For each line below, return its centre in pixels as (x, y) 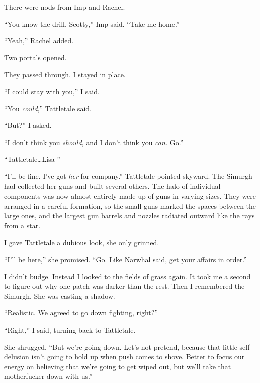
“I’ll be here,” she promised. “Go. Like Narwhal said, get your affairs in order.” (125, 259)
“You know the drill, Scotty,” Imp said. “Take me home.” (92, 23)
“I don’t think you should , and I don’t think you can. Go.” (94, 142)
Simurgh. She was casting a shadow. (60, 296)
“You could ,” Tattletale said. (48, 108)
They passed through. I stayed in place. (65, 74)
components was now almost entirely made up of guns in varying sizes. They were (130, 196)
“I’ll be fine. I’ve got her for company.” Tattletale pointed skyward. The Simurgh (128, 176)
